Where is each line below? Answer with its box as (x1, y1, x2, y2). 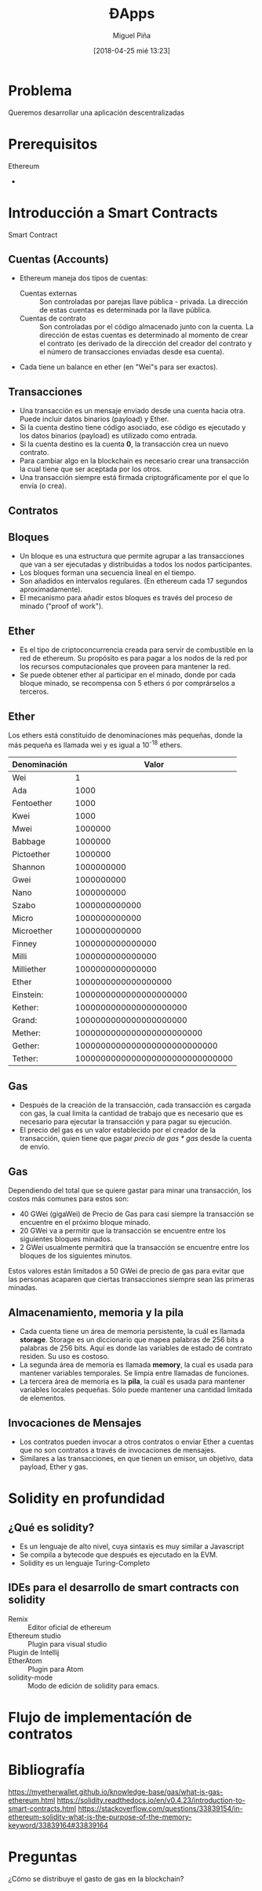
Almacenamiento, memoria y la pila (8, 1306, 184, 1319)
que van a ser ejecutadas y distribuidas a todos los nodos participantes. (19, 559, 253, 570)
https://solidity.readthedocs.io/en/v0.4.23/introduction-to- (56, 1795, 246, 1805)
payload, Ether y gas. (19, 1462, 89, 1471)
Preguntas (8, 1848, 78, 1866)
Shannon (12, 861, 45, 872)
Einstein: (12, 989, 44, 1000)
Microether (12, 925, 53, 936)
